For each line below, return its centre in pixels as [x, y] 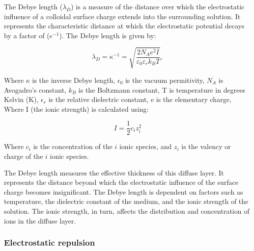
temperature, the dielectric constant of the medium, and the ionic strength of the [126, 201]
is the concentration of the [73, 146]
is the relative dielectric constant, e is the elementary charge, [140, 99]
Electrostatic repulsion [50, 242]
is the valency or [206, 146]
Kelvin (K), [21, 99]
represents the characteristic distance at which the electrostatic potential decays [124, 26]
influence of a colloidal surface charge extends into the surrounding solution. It [122, 16]
